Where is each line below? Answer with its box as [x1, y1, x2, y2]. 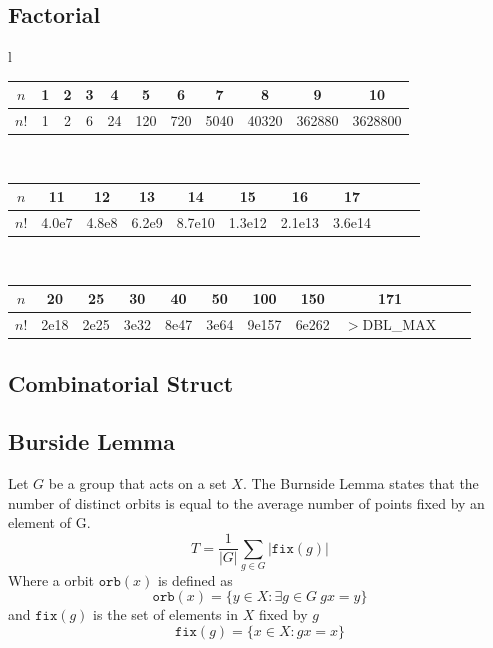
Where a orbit [8, 569, 95, 590]
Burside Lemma [8, 426, 175, 457]
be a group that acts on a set [48, 473, 227, 494]
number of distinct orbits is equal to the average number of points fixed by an [8, 492, 485, 513]
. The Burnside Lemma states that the [242, 473, 479, 494]
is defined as [157, 569, 233, 590]
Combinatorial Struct [8, 367, 234, 398]
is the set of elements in [93, 604, 238, 625]
